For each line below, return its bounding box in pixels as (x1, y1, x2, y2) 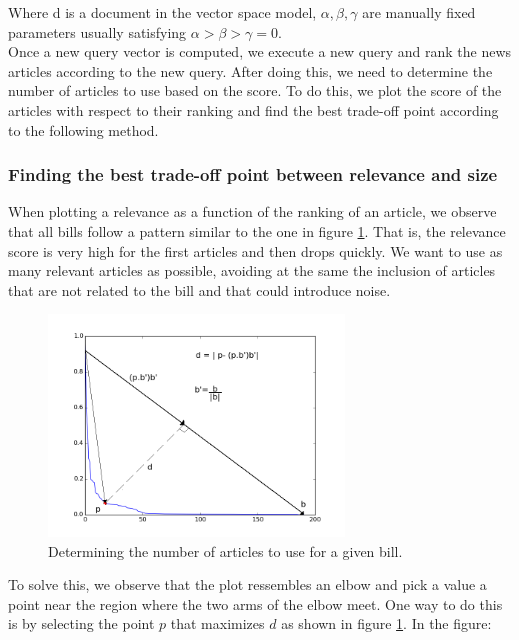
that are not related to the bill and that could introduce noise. (8, 279, 391, 300)
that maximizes (170, 613, 265, 634)
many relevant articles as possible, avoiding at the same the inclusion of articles (8, 260, 496, 281)
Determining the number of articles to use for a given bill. (48, 540, 403, 561)
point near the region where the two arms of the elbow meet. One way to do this (8, 593, 503, 614)
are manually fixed (362, 2, 476, 22)
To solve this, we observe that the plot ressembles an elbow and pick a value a (8, 574, 487, 595)
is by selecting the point (8, 613, 155, 634)
